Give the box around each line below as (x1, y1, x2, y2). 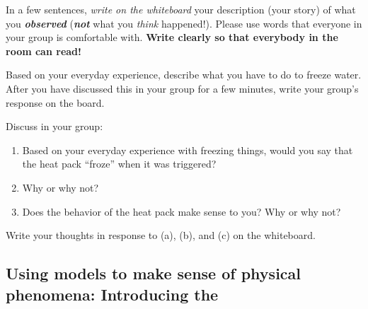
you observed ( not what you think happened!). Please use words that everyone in (6, 16, 362, 30)
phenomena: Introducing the (6, 283, 219, 305)
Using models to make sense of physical (6, 262, 301, 284)
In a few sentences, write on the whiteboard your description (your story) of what (6, 2, 356, 16)
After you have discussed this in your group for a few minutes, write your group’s (6, 81, 359, 95)
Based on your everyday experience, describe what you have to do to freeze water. (6, 67, 362, 82)
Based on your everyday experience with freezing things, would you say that (22, 142, 353, 157)
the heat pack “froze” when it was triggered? (22, 156, 217, 171)
